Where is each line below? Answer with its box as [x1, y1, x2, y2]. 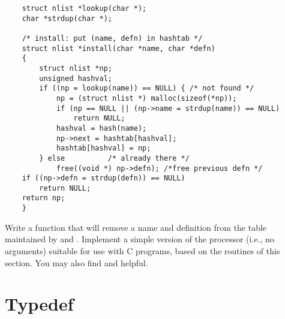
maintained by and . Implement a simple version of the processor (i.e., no [5, 233, 274, 245]
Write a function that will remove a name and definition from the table [5, 221, 267, 233]
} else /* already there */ [39, 154, 190, 162]
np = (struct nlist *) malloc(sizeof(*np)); [56, 94, 237, 103]
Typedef [5, 291, 74, 316]
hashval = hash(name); [56, 124, 147, 133]
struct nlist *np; [39, 64, 112, 73]
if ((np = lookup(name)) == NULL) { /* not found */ [39, 84, 254, 93]
